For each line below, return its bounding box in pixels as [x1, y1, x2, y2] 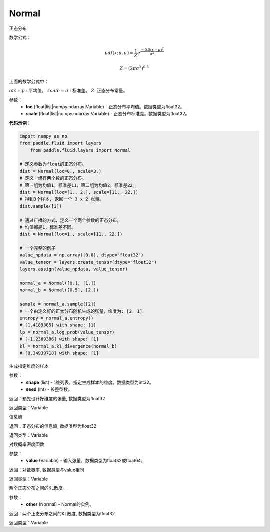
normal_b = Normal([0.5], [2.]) [19, 287, 99, 293]
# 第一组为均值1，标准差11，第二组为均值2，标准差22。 [19, 182, 137, 188]
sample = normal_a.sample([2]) [19, 301, 97, 307]
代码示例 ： [9, 120, 31, 126]
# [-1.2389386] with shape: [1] [19, 336, 99, 342]
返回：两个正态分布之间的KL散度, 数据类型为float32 [9, 510, 115, 516]
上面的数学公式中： [9, 78, 49, 84]
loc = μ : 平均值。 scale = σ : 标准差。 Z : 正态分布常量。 [9, 88, 128, 94]
